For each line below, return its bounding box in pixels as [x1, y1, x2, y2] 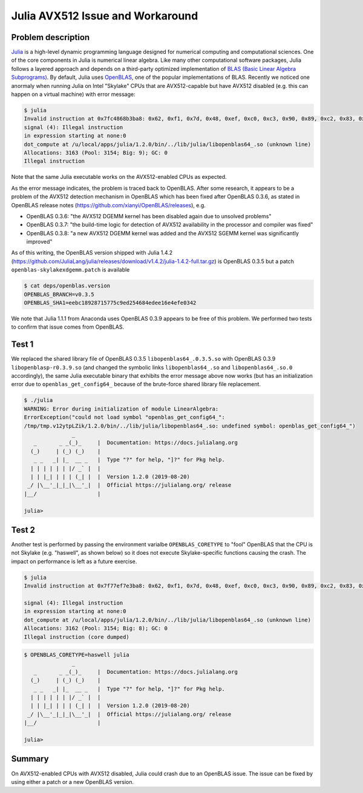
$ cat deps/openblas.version [24, 283, 111, 289]
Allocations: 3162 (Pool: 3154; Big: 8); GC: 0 [24, 625, 168, 632]
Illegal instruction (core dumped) [24, 634, 129, 640]
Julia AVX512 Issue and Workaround [11, 9, 198, 22]
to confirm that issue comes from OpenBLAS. [11, 323, 124, 330]
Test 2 [11, 524, 36, 535]
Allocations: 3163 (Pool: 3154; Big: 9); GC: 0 [24, 149, 168, 156]
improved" [26, 238, 53, 246]
